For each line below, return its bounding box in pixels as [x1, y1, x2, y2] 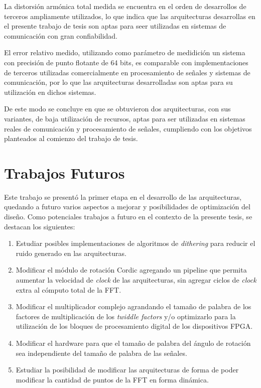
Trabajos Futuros [4, 162, 125, 183]
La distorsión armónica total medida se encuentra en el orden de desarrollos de [4, 1, 246, 11]
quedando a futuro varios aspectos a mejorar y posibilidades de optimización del [4, 201, 250, 212]
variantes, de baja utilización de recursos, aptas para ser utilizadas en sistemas [4, 113, 245, 123]
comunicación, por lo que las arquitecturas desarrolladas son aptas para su [4, 77, 233, 87]
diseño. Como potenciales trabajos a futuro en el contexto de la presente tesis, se [4, 211, 252, 222]
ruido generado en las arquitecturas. [16, 247, 126, 258]
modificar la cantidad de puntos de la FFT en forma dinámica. [16, 374, 209, 384]
